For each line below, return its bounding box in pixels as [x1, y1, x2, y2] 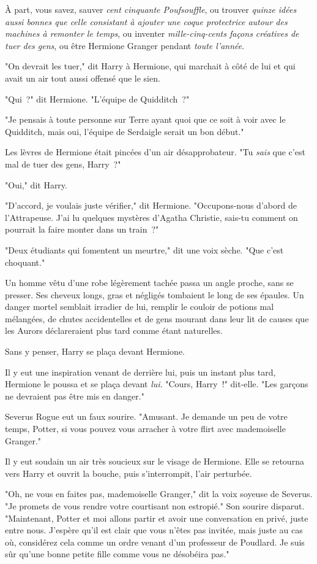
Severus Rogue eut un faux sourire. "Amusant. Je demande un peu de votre [5, 410, 288, 423]
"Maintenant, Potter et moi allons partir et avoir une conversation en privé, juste [5, 511, 308, 524]
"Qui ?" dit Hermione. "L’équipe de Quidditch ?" [5, 92, 190, 105]
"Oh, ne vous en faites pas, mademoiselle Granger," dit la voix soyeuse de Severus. [5, 487, 313, 500]
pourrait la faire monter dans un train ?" [5, 223, 159, 236]
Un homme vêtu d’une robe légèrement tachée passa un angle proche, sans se [5, 276, 294, 289]
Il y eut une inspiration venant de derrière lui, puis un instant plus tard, [5, 365, 276, 378]
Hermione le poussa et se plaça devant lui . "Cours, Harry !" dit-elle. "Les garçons [5, 377, 308, 390]
